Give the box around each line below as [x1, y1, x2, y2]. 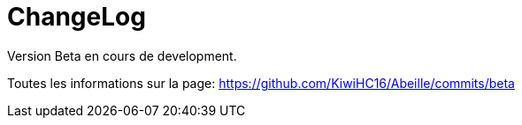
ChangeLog [7, 2, 146, 32]
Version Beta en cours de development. [7, 48, 237, 63]
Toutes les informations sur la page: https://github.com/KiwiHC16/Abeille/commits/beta [7, 75, 515, 91]
